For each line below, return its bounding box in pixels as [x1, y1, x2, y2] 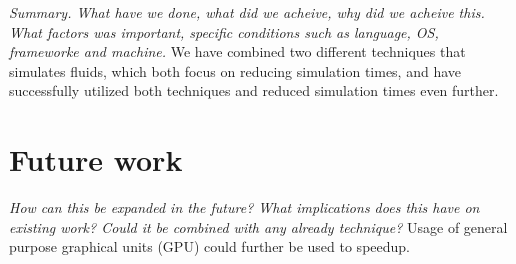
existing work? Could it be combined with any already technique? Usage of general [9, 216, 508, 237]
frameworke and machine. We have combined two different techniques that [9, 41, 466, 62]
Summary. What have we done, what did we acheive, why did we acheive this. [9, 2, 485, 22]
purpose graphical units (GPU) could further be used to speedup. [9, 236, 410, 257]
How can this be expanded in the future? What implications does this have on [9, 197, 480, 218]
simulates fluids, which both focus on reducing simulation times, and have [9, 60, 462, 81]
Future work [9, 139, 183, 180]
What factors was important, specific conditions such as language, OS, [9, 21, 439, 42]
